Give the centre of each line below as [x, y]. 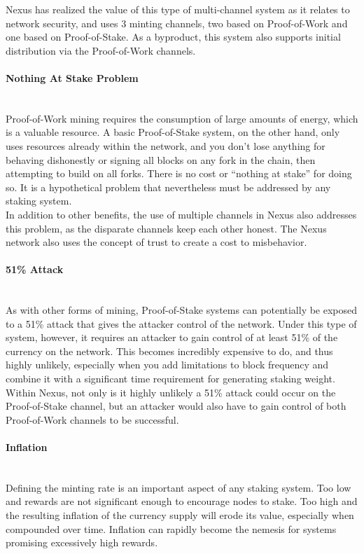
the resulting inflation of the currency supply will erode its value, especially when [180, 515]
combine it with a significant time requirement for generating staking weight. [170, 379]
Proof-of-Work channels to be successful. [92, 419]
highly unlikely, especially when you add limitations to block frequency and [167, 365]
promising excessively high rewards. [82, 542]
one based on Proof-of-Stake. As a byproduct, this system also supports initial [173, 37]
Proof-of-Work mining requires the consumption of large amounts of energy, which [182, 118]
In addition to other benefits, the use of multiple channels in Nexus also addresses [181, 214]
